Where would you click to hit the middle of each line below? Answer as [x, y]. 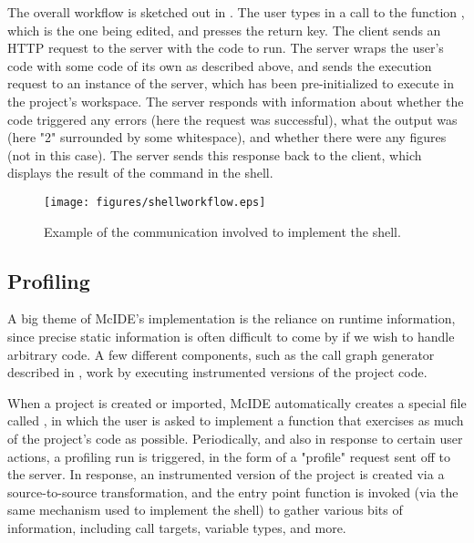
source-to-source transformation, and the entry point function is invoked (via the [233, 492]
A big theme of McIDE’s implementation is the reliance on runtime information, [232, 318]
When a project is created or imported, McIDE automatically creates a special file [237, 402]
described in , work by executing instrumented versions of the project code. [217, 372]
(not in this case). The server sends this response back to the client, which [215, 154]
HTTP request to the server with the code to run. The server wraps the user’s [226, 48]
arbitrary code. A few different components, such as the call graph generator [221, 354]
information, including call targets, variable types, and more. [177, 527]
